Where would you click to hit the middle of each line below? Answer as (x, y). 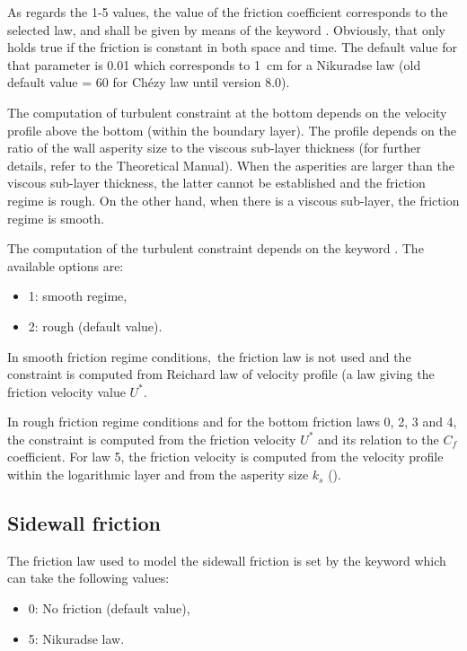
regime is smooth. (56, 218)
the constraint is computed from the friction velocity (152, 439)
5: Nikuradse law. (76, 638)
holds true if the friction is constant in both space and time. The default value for (232, 47)
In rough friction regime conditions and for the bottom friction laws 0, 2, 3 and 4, (232, 422)
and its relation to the (379, 439)
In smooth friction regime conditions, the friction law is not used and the (209, 356)
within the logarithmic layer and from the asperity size (158, 475)
